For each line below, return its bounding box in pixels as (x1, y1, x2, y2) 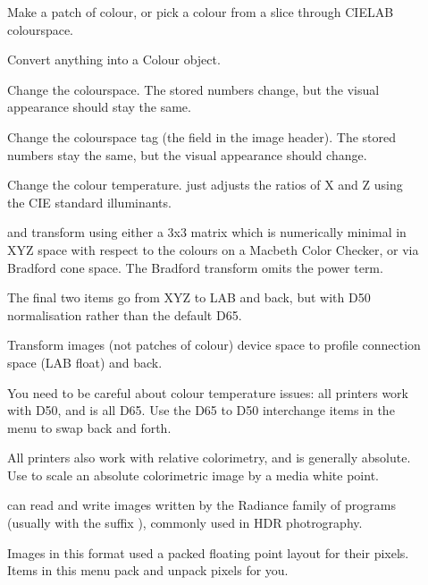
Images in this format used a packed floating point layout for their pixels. (7, 543, 409, 562)
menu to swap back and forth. (7, 418, 172, 437)
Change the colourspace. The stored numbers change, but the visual (7, 80, 380, 98)
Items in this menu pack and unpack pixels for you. (7, 561, 289, 580)
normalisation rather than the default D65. (7, 305, 242, 324)
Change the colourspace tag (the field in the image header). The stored (7, 127, 397, 146)
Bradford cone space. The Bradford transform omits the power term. (7, 258, 383, 276)
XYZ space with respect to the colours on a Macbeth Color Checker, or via (7, 240, 419, 259)
